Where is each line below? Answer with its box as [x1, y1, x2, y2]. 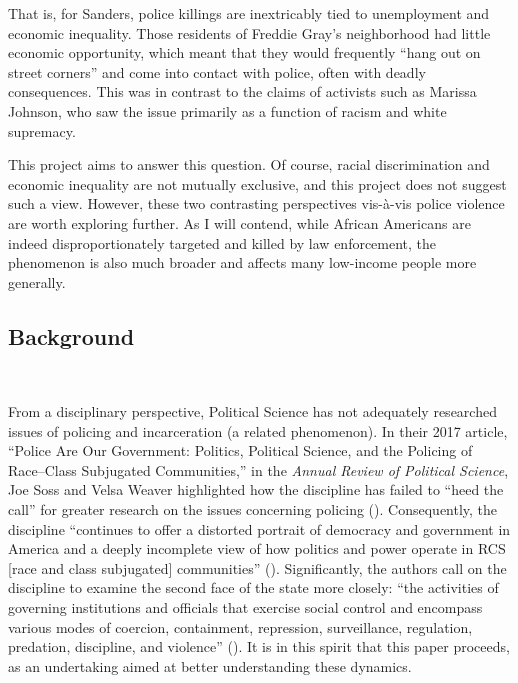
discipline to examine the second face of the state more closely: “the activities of [8, 577, 499, 598]
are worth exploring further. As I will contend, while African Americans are [8, 212, 471, 233]
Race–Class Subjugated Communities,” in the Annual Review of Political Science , [8, 459, 509, 480]
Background [8, 320, 135, 351]
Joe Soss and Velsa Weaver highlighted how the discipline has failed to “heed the [8, 479, 504, 500]
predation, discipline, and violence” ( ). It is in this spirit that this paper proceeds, [8, 636, 510, 657]
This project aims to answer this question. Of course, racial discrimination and [8, 154, 490, 175]
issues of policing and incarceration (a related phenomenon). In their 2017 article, [8, 420, 508, 441]
